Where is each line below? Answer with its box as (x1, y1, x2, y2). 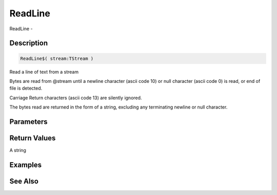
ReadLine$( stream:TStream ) (20, 55, 94, 61)
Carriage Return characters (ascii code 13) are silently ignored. (9, 95, 142, 101)
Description (9, 39, 48, 48)
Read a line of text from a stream (9, 69, 79, 75)
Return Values (9, 134, 56, 142)
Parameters (9, 117, 48, 126)
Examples (9, 160, 42, 169)
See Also (9, 177, 38, 185)
